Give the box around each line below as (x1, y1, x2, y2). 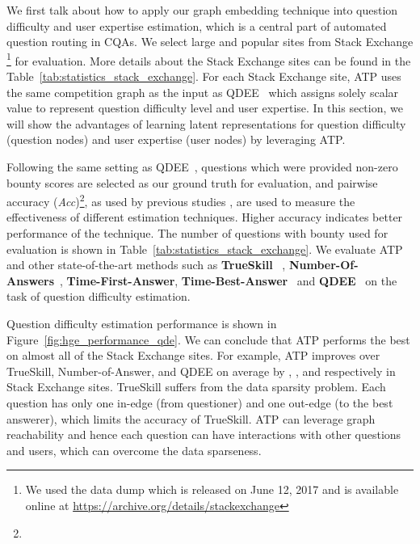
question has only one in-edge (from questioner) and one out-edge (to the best (6, 394, 393, 411)
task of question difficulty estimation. (6, 288, 191, 305)
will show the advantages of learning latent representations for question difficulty (6, 115, 406, 132)
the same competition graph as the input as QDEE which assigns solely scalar (6, 83, 399, 100)
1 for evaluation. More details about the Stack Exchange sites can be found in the (6, 49, 411, 69)
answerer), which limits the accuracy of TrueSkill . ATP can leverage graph (6, 410, 376, 427)
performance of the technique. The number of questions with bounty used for (6, 225, 388, 242)
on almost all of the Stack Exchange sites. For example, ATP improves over (6, 347, 380, 364)
